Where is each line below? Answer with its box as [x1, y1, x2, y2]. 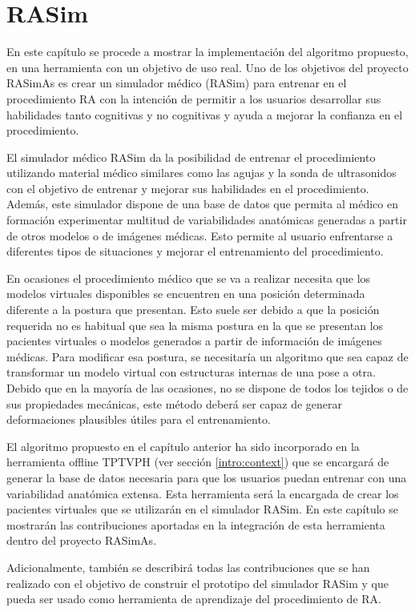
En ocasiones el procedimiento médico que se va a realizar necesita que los [6, 269, 371, 286]
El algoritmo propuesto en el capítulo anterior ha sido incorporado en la [6, 437, 360, 454]
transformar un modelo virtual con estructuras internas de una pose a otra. [6, 364, 376, 380]
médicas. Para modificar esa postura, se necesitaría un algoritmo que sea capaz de [6, 348, 409, 364]
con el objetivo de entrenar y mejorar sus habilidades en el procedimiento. [6, 179, 369, 196]
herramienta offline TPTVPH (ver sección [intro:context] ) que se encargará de [6, 453, 389, 470]
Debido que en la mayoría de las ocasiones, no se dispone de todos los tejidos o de [6, 380, 409, 396]
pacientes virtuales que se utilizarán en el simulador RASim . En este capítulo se [6, 501, 399, 517]
